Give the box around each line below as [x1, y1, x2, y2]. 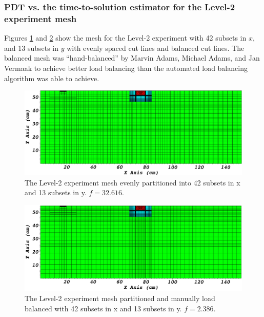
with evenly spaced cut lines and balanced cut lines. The [67, 42, 245, 53]
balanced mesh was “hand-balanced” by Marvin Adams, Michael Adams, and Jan [4, 52, 260, 63]
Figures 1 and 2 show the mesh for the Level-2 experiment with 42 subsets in [4, 32, 247, 43]
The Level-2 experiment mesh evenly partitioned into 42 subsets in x [25, 177, 240, 188]
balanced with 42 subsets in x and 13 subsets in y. [25, 303, 182, 313]
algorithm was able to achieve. [4, 72, 99, 83]
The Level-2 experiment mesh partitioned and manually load [25, 292, 215, 303]
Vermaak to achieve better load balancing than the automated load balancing [4, 62, 248, 73]
